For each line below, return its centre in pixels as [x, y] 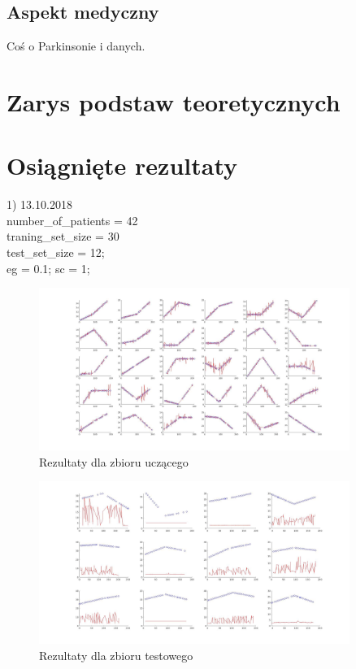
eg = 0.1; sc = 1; [48, 268]
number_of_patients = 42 [72, 220]
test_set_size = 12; [56, 252]
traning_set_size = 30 [63, 236]
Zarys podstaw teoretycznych [174, 101]
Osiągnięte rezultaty [122, 165]
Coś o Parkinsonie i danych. [76, 46]
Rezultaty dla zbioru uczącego [114, 461]
